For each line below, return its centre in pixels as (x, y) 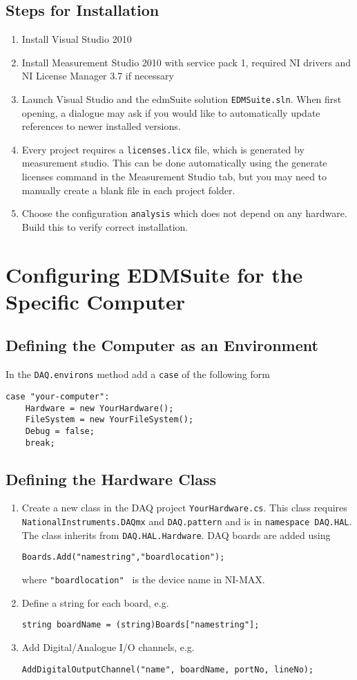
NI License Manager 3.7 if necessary (98, 76)
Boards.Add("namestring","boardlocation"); (123, 557)
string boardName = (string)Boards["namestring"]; (141, 625)
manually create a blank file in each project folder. (128, 190)
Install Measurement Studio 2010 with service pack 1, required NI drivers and (186, 62)
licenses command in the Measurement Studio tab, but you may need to (174, 177)
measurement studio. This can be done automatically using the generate (174, 163)
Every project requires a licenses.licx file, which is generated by (163, 149)
